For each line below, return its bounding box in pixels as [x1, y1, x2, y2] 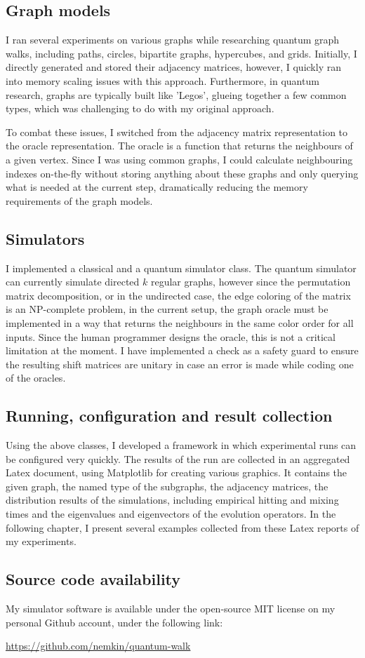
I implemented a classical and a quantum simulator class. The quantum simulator [6, 260, 357, 275]
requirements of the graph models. [6, 193, 153, 208]
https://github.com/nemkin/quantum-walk [6, 638, 191, 653]
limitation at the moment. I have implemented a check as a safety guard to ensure [6, 343, 359, 358]
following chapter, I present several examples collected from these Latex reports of [6, 520, 359, 535]
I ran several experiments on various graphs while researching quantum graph [6, 32, 340, 47]
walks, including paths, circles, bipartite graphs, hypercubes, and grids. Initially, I [6, 46, 357, 60]
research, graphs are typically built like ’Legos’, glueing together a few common [6, 87, 347, 102]
